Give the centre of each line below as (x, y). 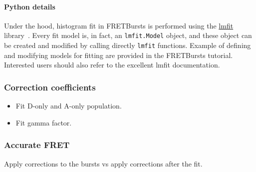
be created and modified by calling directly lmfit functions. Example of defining (128, 45)
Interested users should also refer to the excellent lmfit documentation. (112, 65)
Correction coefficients (50, 87)
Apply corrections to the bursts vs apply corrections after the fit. (103, 163)
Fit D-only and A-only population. (69, 106)
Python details (30, 6)
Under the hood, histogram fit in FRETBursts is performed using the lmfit (119, 25)
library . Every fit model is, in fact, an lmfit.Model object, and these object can (128, 35)
